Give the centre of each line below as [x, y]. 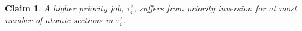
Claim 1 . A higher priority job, [64, 8]
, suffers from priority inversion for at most [215, 8]
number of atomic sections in [59, 20]
